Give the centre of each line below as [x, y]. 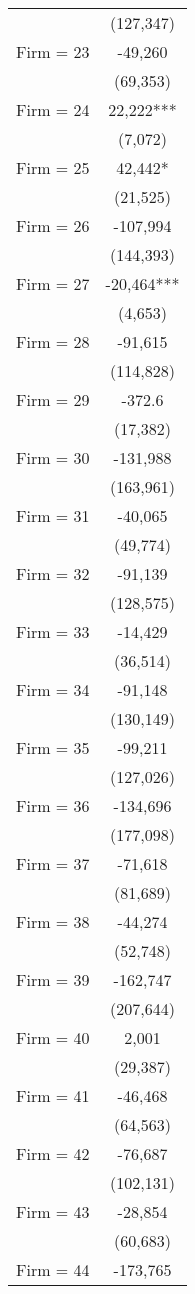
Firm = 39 [53, 979]
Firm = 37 [53, 863]
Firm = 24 [53, 109]
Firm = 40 [53, 1037]
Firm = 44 [53, 1269]
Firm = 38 [53, 921]
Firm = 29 [53, 399]
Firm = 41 [53, 1095]
